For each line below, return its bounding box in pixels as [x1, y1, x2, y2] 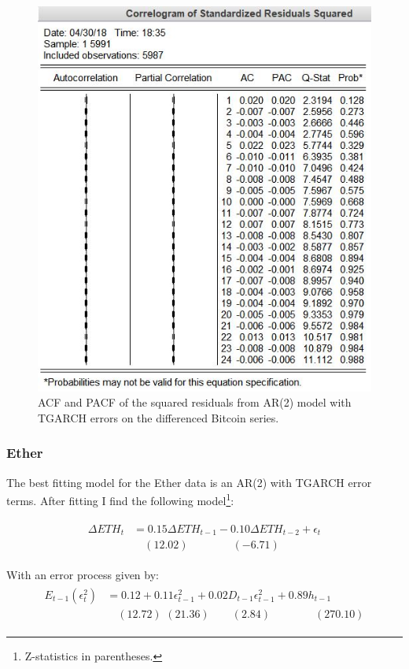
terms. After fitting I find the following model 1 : [6, 490, 234, 509]
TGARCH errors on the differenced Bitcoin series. [38, 409, 279, 426]
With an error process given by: [6, 567, 159, 583]
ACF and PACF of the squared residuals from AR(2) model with [38, 394, 352, 411]
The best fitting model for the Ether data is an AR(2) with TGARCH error [6, 474, 372, 490]
